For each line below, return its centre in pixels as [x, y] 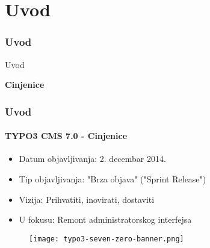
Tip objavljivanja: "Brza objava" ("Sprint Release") [113, 179]
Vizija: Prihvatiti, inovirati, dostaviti [87, 199]
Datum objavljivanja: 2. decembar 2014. [92, 159]
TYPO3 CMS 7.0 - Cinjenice [66, 136]
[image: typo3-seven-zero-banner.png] [107, 239]
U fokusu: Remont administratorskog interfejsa [105, 219]
